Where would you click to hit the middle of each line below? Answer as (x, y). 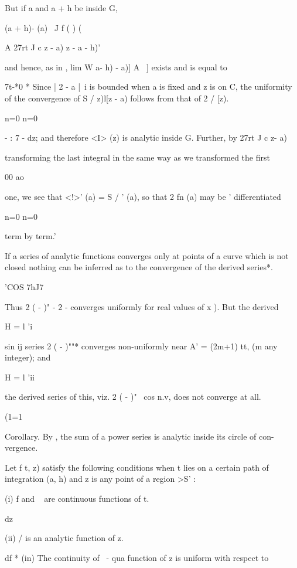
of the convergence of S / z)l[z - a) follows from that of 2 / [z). (117, 98)
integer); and (28, 357)
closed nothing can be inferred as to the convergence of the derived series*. (139, 267)
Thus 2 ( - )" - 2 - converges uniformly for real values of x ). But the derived (142, 306)
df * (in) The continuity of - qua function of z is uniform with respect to (137, 557)
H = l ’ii (20, 377)
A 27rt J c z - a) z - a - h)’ (53, 47)
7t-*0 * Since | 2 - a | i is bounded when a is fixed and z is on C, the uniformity (148, 86)
